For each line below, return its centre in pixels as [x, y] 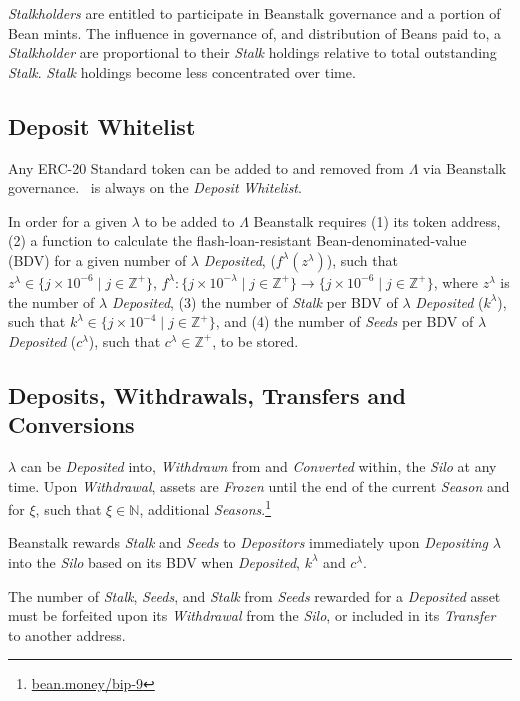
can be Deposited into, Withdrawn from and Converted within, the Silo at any [258, 465]
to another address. [67, 634]
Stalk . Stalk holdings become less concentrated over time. [182, 71]
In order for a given [68, 220]
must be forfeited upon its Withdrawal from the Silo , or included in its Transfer [252, 615]
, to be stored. [255, 340]
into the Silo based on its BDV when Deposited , [154, 561]
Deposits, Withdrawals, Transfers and [207, 394]
